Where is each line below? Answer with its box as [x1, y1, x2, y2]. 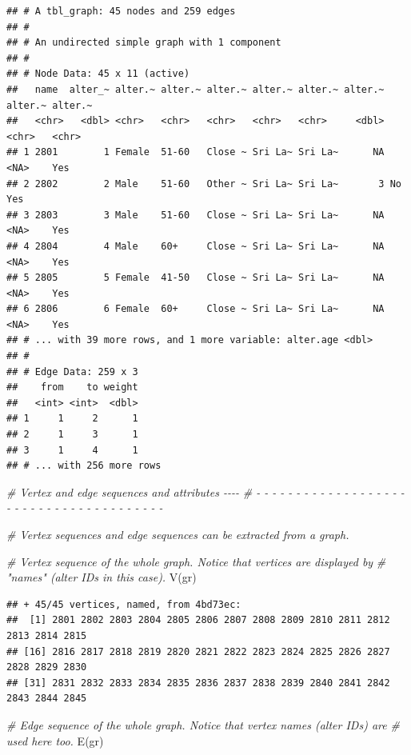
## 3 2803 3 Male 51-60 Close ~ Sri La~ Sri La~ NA [6, 209, 385, 221]
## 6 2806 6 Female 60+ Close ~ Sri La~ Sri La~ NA [6, 303, 385, 315]
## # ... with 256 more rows [6, 460, 162, 472]
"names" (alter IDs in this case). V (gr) [6, 569, 197, 585]
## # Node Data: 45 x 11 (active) [6, 68, 190, 80]
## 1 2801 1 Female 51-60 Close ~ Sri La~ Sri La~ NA [6, 146, 385, 158]
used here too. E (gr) [6, 732, 104, 749]
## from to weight [6, 381, 138, 393]
